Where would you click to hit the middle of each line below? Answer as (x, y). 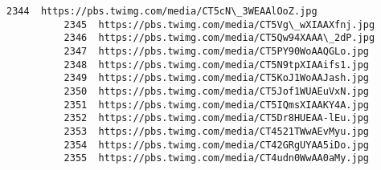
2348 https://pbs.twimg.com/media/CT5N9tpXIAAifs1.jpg (217, 65)
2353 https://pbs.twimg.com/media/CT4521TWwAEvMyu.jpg (217, 131)
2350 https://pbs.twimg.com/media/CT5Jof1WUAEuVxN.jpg (217, 91)
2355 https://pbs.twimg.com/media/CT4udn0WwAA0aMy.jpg (217, 158)
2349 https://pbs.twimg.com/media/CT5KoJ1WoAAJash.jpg (217, 78)
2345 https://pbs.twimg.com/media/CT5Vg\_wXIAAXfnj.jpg (219, 24)
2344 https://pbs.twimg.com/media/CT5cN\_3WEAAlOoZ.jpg (162, 11)
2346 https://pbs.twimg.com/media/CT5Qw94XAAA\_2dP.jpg (219, 38)
